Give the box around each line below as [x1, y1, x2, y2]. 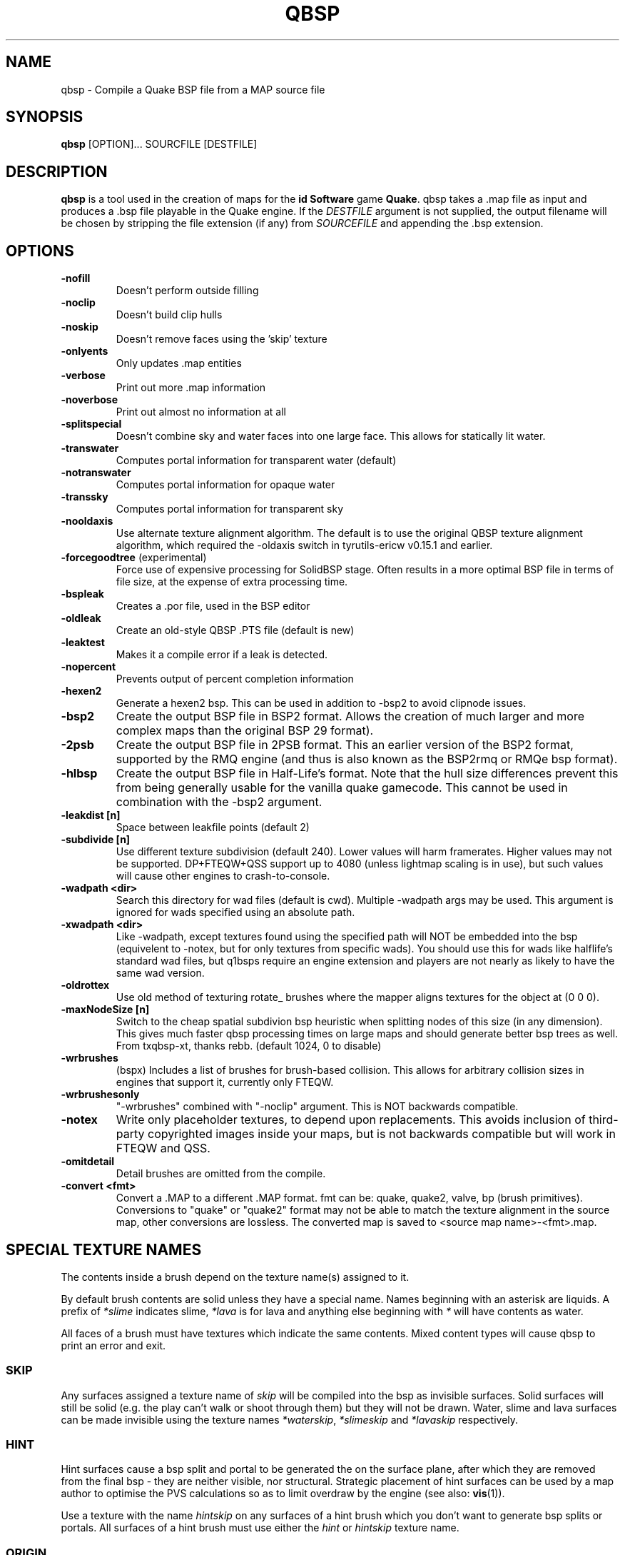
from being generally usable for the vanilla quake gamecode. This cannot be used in [116, 780, 568, 795]
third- [589, 1112, 619, 1127]
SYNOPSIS [6, 108, 83, 126]
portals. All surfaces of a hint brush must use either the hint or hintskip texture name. [61, 1521, 459, 1534]
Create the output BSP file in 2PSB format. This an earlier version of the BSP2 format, [116, 738, 574, 753]
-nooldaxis [61, 515, 113, 528]
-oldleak [61, 612, 101, 625]
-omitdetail [61, 1155, 115, 1168]
